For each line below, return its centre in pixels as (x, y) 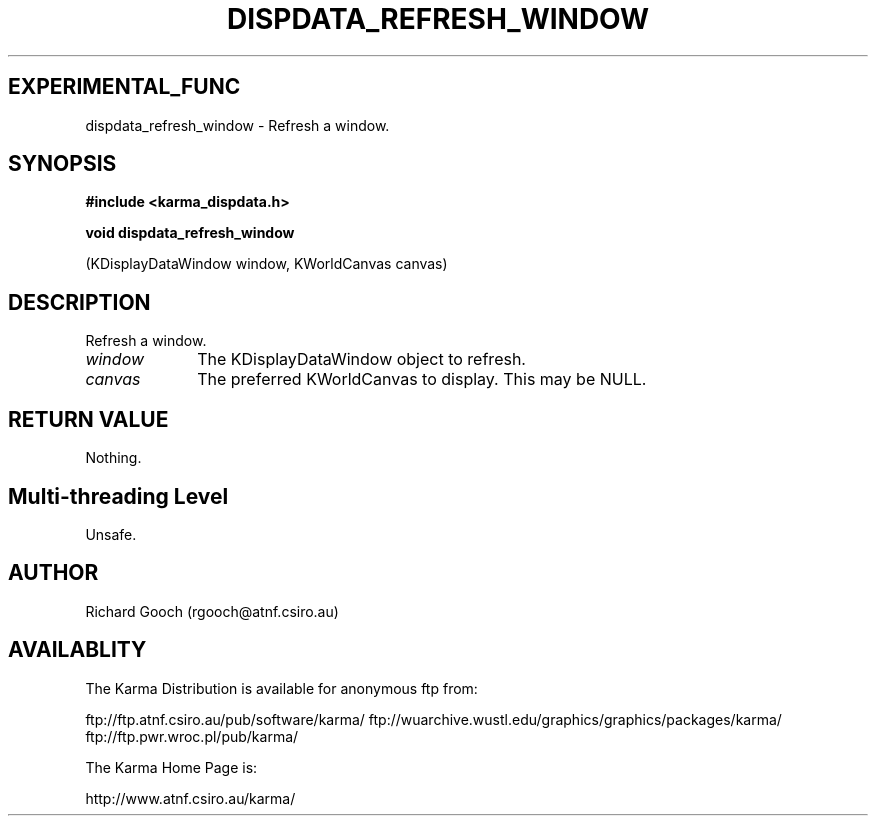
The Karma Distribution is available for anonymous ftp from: (281, 688)
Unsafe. (111, 534)
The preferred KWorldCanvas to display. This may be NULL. (422, 379)
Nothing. (113, 458)
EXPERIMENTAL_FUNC (124, 87)
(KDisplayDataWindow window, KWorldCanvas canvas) (266, 264)
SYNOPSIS (62, 164)
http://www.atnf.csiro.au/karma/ (190, 798)
